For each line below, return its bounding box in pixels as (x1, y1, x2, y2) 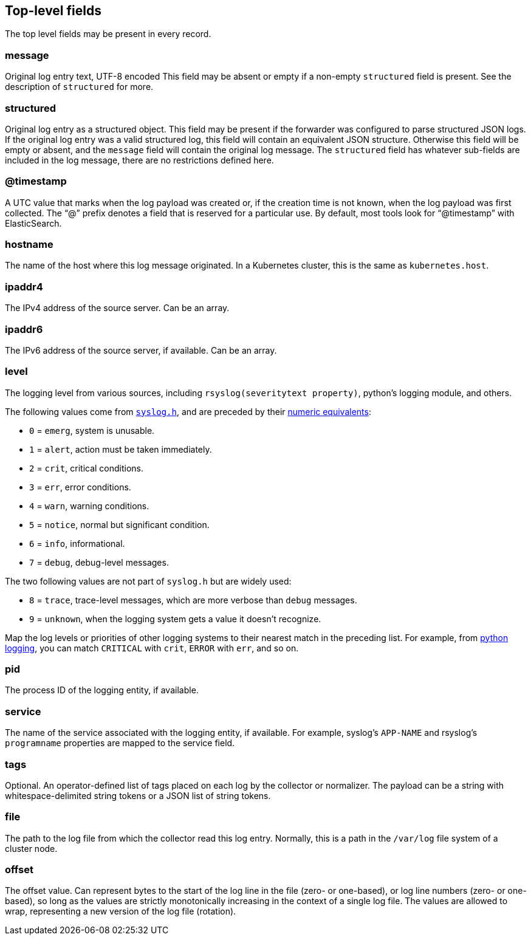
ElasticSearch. (5, 218, 62, 228)
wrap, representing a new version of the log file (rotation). (5, 906, 236, 917)
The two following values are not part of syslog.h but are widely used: (5, 575, 292, 586)
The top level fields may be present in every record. (5, 29, 211, 39)
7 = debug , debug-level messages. (29, 557, 169, 568)
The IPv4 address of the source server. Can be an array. (5, 303, 230, 314)
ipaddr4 (5, 280, 43, 293)
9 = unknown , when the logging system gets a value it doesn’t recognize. (29, 613, 321, 624)
